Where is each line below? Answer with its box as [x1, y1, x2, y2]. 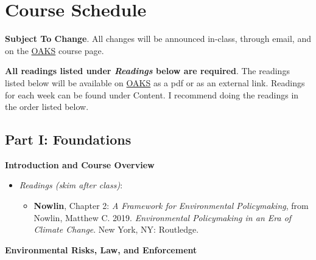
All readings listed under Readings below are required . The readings [5, 64, 290, 77]
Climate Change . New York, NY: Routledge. [33, 223, 199, 236]
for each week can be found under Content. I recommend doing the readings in [5, 88, 299, 101]
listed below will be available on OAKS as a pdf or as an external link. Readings [5, 76, 305, 89]
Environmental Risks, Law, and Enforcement [5, 243, 197, 256]
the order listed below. [5, 100, 89, 113]
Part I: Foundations [5, 130, 132, 149]
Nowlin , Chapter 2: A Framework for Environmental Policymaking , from [33, 199, 309, 212]
